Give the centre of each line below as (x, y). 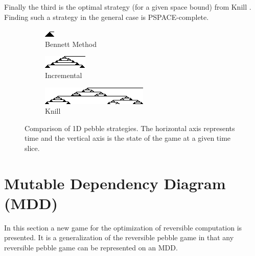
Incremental (64, 75)
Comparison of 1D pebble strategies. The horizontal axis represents (130, 128)
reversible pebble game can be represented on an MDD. (91, 248)
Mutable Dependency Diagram (115, 183)
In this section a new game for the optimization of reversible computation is (123, 227)
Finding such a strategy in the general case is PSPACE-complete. (107, 17)
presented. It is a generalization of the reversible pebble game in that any (119, 237)
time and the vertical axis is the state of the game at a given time (128, 138)
